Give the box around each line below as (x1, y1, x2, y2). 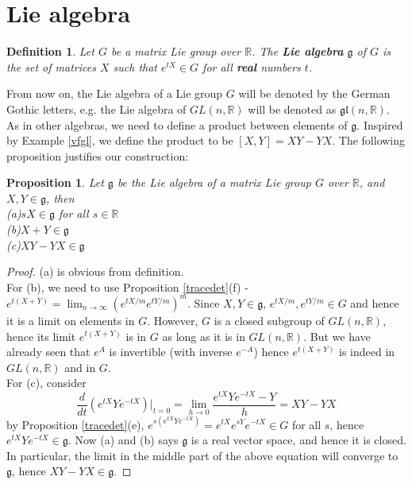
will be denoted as (248, 100, 337, 117)
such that (113, 58, 157, 75)
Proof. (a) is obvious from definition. (6, 263, 184, 280)
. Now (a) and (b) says (67, 432, 179, 448)
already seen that (6, 343, 90, 360)
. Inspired (356, 116, 403, 133)
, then (46, 189, 75, 206)
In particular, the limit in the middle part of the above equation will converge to (6, 447, 399, 463)
